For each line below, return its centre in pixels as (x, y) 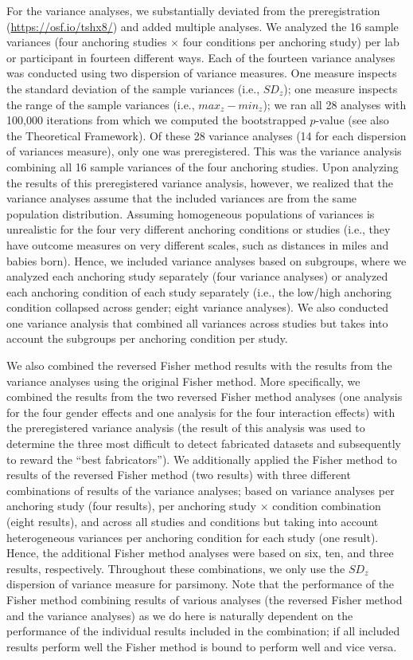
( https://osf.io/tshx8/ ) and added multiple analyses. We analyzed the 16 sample (203, 26)
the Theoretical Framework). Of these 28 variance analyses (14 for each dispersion (206, 135)
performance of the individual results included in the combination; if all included (203, 631)
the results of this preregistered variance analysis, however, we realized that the (200, 182)
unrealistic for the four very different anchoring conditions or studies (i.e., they (199, 229)
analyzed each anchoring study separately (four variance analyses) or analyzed (197, 276)
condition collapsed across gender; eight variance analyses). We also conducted (198, 307)
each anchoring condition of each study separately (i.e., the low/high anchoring (199, 291)
